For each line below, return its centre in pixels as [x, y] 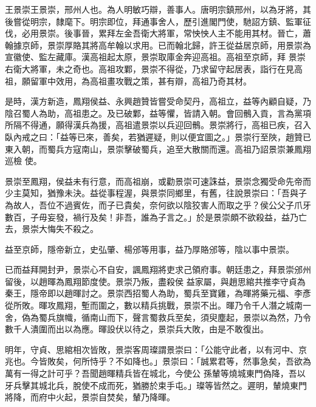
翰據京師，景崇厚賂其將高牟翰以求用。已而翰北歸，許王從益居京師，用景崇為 [158, 45]
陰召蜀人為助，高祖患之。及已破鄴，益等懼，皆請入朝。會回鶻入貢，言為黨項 [158, 113]
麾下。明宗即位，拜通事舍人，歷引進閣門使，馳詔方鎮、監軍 [183, 21]
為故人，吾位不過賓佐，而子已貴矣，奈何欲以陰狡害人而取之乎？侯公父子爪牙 [158, 204]
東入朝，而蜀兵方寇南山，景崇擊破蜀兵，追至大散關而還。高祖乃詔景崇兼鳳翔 [158, 149]
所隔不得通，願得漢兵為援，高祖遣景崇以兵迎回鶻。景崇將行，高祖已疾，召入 [158, 125]
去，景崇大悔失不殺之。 [52, 229]
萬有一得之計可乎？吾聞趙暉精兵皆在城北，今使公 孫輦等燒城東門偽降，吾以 [155, 373]
